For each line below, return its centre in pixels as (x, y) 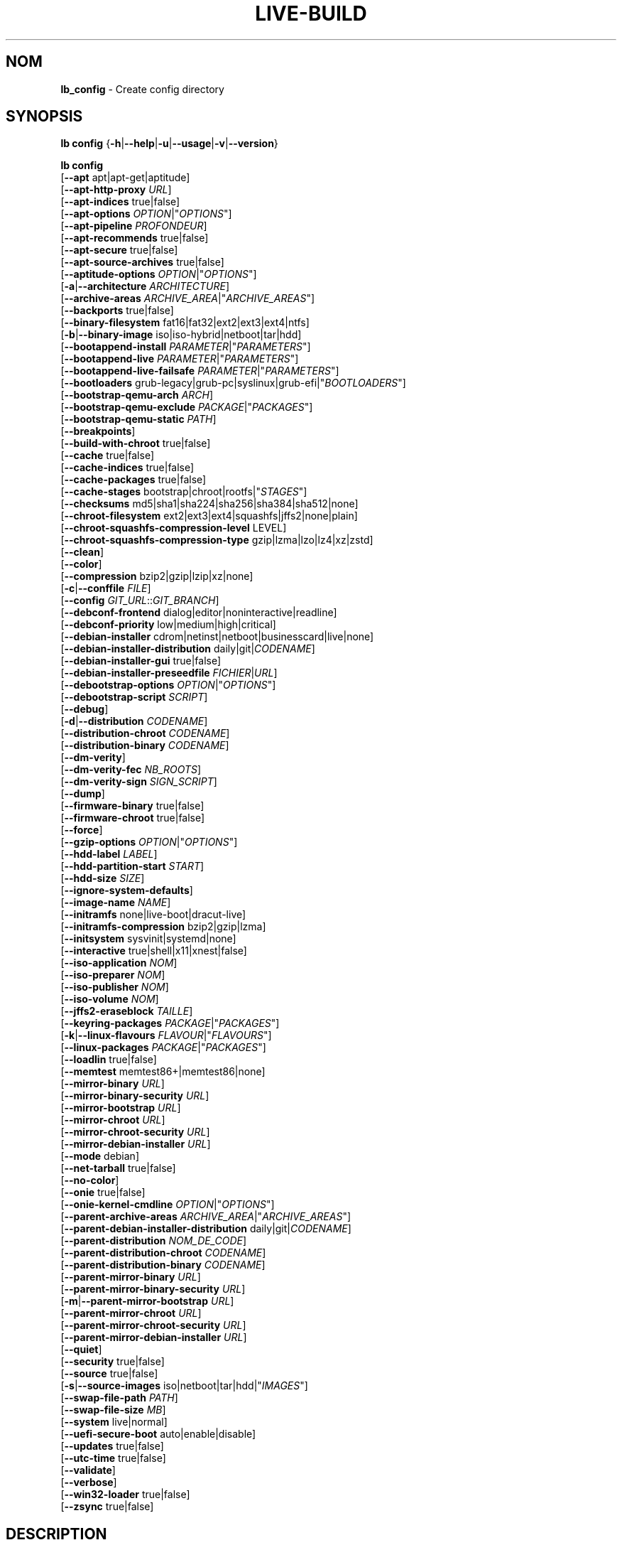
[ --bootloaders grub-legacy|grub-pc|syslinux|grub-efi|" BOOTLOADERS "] (233, 383)
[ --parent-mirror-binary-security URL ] (153, 1289)
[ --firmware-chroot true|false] (133, 818)
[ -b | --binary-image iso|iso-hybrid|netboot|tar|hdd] (181, 335)
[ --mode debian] (100, 1156)
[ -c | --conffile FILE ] (106, 588)
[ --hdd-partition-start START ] (132, 866)
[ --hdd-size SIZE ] (103, 878)
